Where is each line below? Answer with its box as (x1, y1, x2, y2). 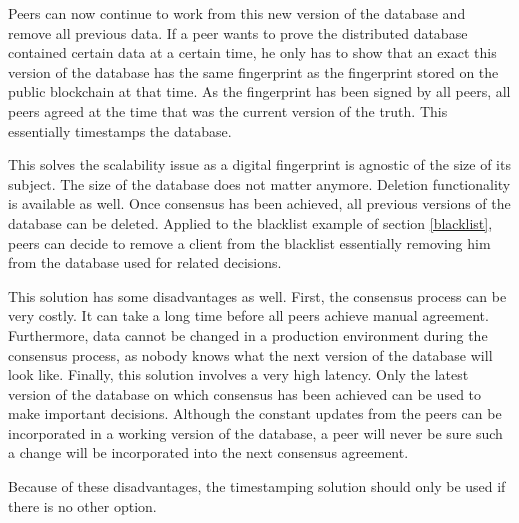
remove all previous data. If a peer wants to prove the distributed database (8, 22, 468, 43)
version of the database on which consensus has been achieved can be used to (8, 383, 482, 404)
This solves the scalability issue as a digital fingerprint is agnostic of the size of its (8, 154, 511, 175)
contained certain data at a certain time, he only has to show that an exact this (8, 42, 497, 63)
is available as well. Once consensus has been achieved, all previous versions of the (8, 193, 511, 214)
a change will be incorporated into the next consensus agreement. (8, 442, 409, 463)
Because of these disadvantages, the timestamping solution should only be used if (8, 476, 506, 497)
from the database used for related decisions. (8, 252, 282, 273)
